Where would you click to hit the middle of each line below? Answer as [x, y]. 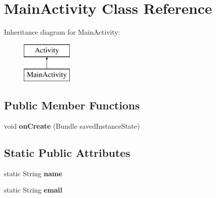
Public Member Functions [72, 105]
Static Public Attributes [67, 153]
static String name [33, 173]
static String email [33, 190]
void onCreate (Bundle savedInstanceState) [72, 126]
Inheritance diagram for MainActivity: [62, 32]
